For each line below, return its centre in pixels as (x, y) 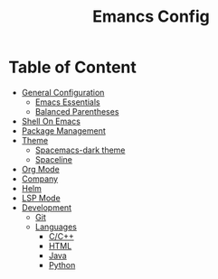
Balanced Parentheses (77, 111)
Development (47, 207)
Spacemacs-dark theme (80, 150)
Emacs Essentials (67, 102)
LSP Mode (41, 198)
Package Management (63, 130)
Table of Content (73, 67)
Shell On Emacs (51, 121)
